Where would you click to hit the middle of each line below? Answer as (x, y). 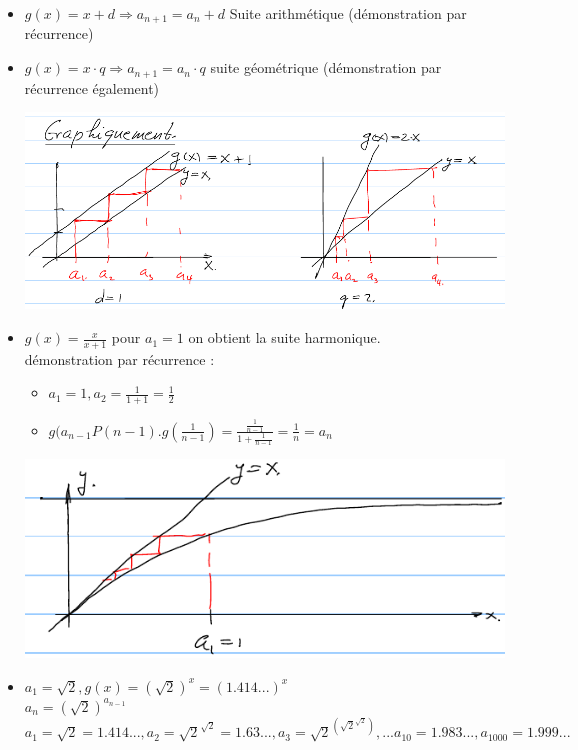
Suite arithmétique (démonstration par (348, 13)
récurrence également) (92, 87)
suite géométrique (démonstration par (326, 67)
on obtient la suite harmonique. (284, 337)
